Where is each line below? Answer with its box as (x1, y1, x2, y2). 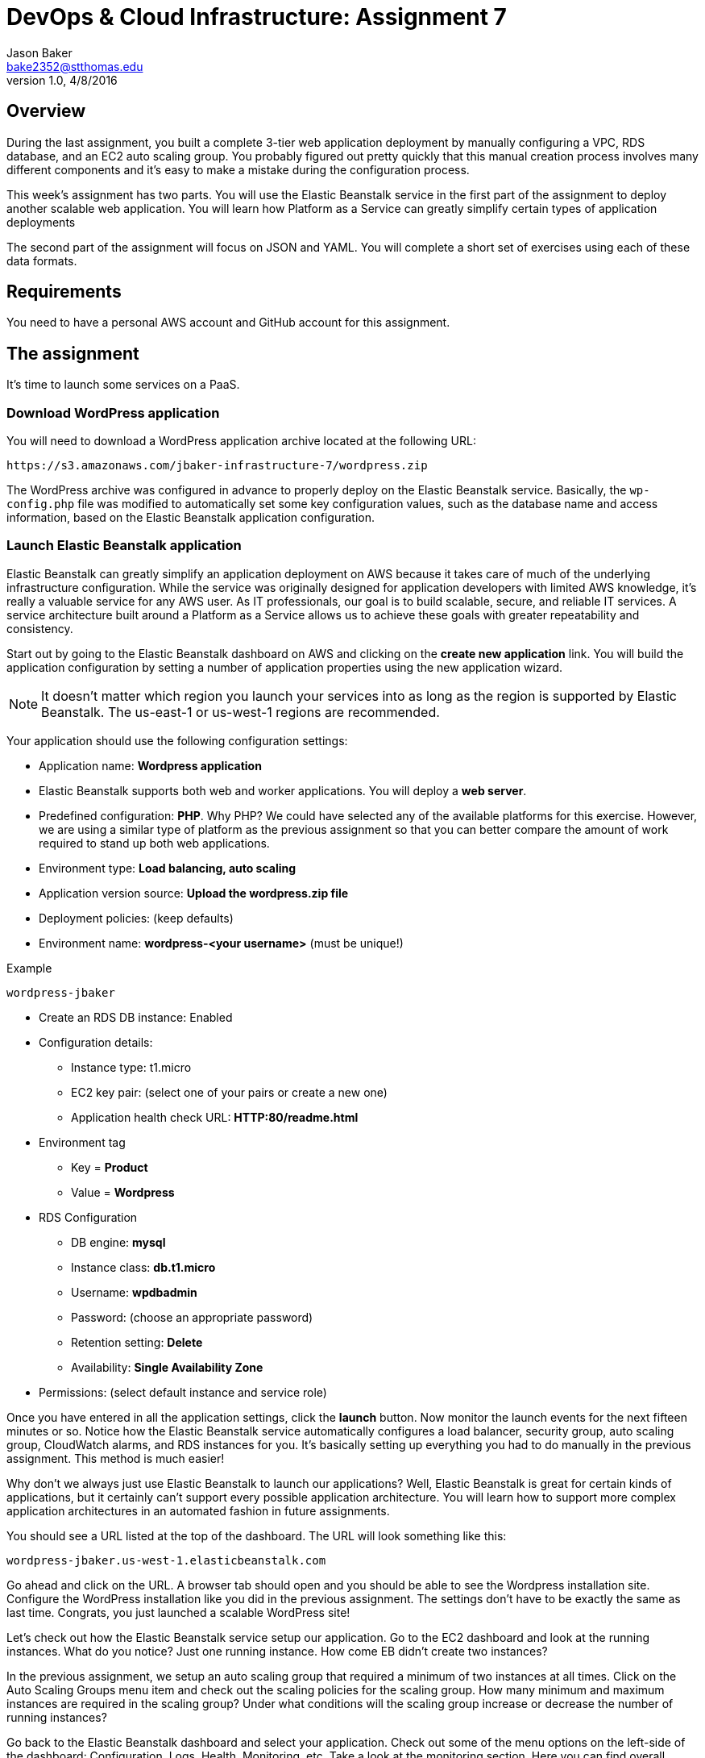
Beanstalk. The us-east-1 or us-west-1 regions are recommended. (41, 703, 440, 720)
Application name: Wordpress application (39, 758, 262, 773)
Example (6, 960, 52, 975)
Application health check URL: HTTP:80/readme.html (71, 1110, 359, 1124)
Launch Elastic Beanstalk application (6, 537, 242, 554)
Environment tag (39, 1135, 126, 1149)
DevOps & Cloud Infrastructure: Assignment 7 (6, 3, 507, 31)
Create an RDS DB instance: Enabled (39, 1010, 233, 1024)
